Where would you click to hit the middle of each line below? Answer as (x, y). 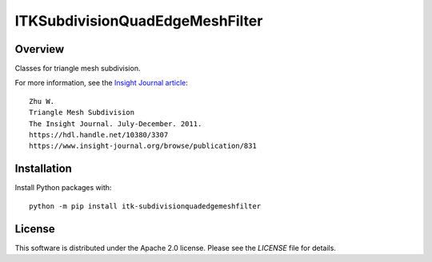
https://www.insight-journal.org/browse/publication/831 (143, 146)
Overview (40, 49)
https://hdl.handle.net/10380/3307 (99, 135)
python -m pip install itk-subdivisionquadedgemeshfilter (145, 206)
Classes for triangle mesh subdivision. (78, 69)
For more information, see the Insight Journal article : (101, 83)
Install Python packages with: (63, 188)
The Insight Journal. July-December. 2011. (116, 123)
